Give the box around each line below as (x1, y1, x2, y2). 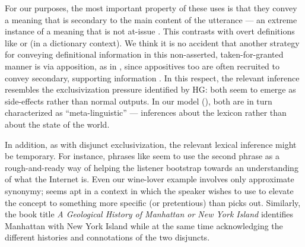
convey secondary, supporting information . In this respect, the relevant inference (5, 71, 300, 84)
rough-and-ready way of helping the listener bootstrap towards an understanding (5, 161, 298, 173)
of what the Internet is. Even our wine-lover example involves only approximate (5, 173, 294, 185)
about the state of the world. (5, 118, 110, 130)
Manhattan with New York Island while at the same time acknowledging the (5, 219, 283, 232)
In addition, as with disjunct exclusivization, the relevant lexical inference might (5, 138, 297, 150)
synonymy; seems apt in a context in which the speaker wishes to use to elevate (5, 184, 294, 197)
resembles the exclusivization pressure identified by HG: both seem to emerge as (5, 83, 296, 96)
